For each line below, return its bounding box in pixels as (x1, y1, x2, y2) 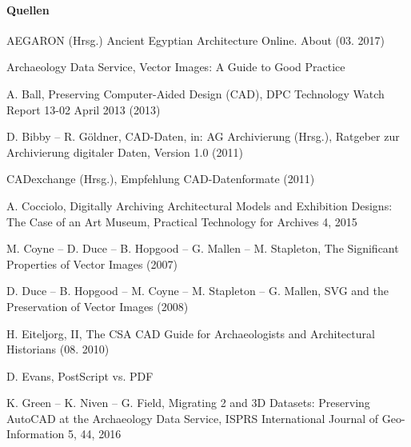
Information (6, 425, 65, 442)
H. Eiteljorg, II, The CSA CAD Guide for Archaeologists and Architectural (6, 325, 375, 341)
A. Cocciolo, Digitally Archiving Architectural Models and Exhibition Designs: (6, 197, 393, 214)
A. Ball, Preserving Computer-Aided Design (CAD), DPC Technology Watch (6, 85, 385, 102)
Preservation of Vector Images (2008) (6, 297, 189, 314)
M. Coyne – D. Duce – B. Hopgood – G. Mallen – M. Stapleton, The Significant (6, 240, 399, 257)
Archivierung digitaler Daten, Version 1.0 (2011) (6, 143, 244, 160)
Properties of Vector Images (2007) (6, 255, 178, 272)
